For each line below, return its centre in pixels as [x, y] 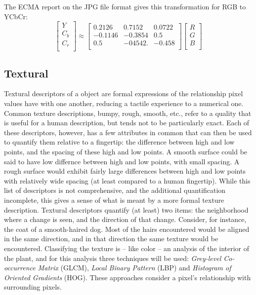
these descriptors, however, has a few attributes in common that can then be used [128, 132]
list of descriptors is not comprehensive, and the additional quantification [115, 190]
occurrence [20, 268]
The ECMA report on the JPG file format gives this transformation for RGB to [125, 6]
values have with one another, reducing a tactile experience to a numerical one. [124, 103]
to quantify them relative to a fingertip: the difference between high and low [119, 142]
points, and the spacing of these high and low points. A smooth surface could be [126, 151]
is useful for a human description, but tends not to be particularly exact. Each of [127, 123]
